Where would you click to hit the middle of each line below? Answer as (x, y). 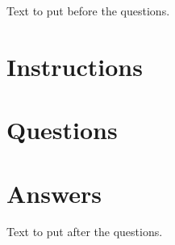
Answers (54, 193)
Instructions (75, 66)
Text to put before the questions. (88, 11)
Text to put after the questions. (85, 232)
